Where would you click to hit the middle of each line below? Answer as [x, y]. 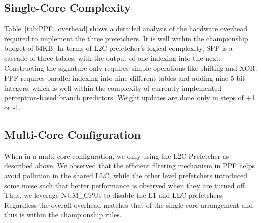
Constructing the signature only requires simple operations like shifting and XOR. [131, 68]
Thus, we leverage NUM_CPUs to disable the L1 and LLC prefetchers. [114, 195]
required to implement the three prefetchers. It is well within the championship [126, 38]
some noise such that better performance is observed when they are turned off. [125, 185]
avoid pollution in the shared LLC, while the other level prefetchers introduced [126, 175]
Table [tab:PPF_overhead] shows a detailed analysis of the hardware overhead [126, 28]
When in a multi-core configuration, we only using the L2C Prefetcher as [117, 155]
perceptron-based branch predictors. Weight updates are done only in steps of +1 [130, 97]
